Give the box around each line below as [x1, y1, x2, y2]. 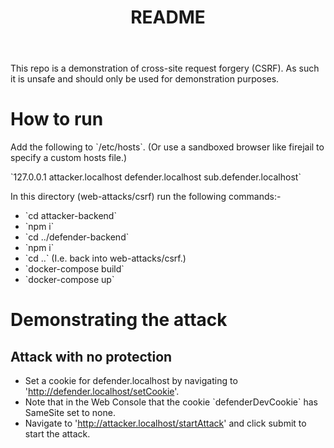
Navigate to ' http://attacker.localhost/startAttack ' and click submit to [24, 417, 307, 430]
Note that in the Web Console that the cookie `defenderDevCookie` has [24, 396, 318, 408]
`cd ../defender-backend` [24, 231, 130, 243]
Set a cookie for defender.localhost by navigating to [24, 375, 238, 387]
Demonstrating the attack [10, 309, 228, 331]
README [130, 6, 206, 29]
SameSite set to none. [24, 407, 116, 419]
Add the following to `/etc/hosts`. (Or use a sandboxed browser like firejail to [10, 141, 325, 153]
